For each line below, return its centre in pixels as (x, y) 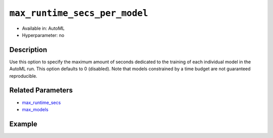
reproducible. (23, 76)
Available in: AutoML (43, 28)
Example (23, 124)
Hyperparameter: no (43, 35)
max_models (35, 109)
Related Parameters (41, 90)
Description (28, 50)
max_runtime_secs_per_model (79, 13)
